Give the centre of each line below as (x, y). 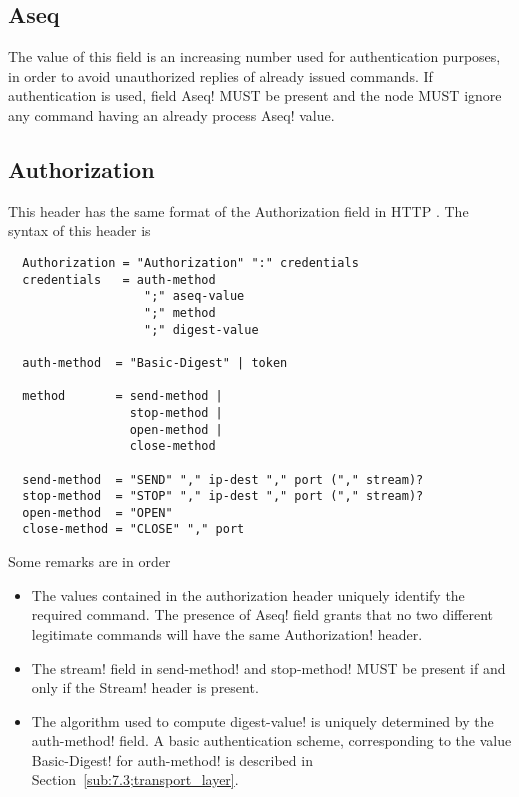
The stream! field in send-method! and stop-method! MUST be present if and (268, 667)
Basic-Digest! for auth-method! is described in (172, 759)
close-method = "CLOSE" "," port (133, 529)
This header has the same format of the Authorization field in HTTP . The (238, 210)
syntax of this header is (79, 230)
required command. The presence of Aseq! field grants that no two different (262, 614)
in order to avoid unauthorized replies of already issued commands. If (220, 75)
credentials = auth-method (119, 279)
